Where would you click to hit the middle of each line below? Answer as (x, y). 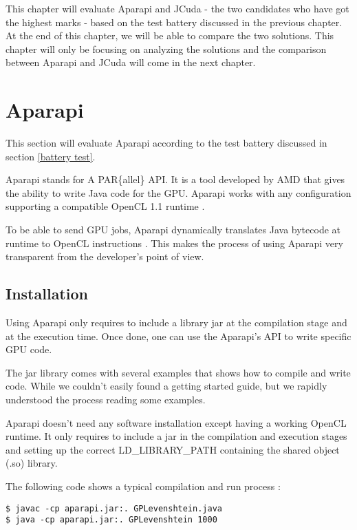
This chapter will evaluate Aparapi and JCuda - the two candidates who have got (177, 8)
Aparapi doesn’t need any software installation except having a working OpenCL (176, 422)
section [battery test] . (51, 156)
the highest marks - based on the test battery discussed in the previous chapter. (174, 22)
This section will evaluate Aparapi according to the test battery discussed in (166, 143)
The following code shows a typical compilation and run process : (143, 486)
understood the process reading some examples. (106, 400)
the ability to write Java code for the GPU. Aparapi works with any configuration (178, 192)
